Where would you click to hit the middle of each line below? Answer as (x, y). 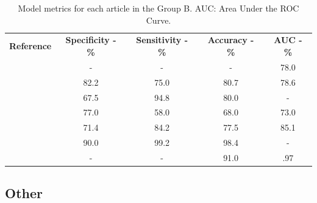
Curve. (158, 20)
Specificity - (91, 40)
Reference (30, 46)
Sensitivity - (162, 40)
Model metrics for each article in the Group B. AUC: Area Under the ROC (158, 8)
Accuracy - (231, 40)
